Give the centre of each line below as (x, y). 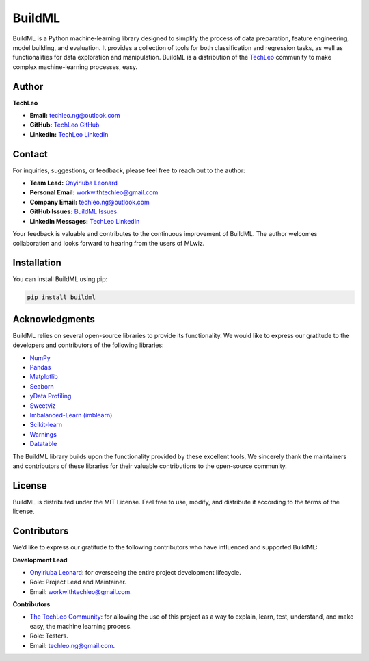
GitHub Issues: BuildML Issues (73, 211)
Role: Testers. (49, 636)
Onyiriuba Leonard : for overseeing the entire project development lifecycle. (136, 572)
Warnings (43, 434)
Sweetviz (43, 405)
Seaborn (42, 386)
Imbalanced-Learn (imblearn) (71, 415)
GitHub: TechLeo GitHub (65, 125)
